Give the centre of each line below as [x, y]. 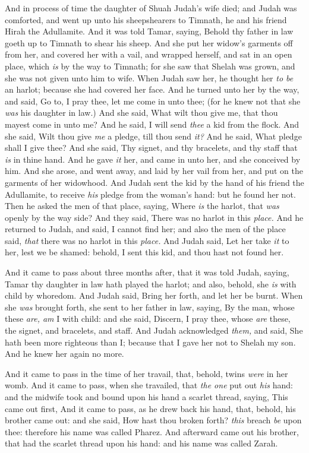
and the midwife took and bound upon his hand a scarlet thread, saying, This [146, 397]
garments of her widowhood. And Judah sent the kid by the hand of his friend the [154, 182]
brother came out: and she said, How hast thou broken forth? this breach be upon [153, 420]
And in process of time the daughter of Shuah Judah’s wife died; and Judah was [151, 8]
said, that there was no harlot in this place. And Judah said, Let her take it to [147, 240]
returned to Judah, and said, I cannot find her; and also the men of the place [145, 229]
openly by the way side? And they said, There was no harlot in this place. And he [154, 217]
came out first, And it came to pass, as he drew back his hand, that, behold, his [150, 408]
